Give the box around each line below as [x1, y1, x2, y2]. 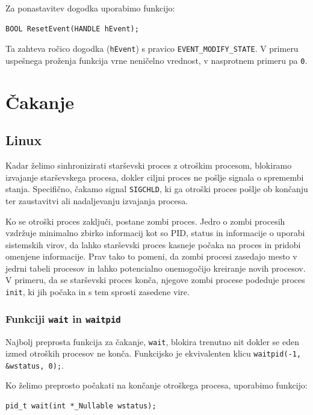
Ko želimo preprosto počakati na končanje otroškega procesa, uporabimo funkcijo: [5, 379, 308, 392]
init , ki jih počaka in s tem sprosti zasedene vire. [5, 286, 190, 298]
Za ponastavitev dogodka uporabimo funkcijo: [5, 2, 175, 14]
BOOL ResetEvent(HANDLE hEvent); [5, 24, 139, 33]
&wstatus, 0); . [5, 358, 64, 371]
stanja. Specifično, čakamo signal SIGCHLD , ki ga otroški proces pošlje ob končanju [5, 183, 308, 195]
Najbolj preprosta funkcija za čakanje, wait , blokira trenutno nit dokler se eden [5, 335, 299, 348]
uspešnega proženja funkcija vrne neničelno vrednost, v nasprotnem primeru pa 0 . [5, 54, 308, 66]
